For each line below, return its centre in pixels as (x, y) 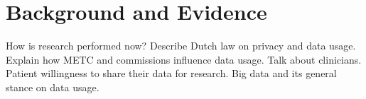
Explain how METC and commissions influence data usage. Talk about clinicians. (184, 59)
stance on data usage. (53, 87)
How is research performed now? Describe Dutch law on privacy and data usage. (181, 46)
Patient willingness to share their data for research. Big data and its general (171, 73)
